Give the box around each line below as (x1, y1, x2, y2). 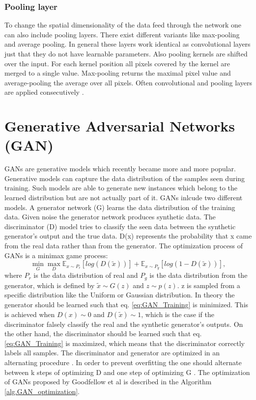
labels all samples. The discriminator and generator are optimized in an (4, 347, 220, 358)
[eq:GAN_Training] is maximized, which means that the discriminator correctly (4, 338, 245, 348)
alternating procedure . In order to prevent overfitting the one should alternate (4, 357, 242, 368)
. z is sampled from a (177, 280, 240, 290)
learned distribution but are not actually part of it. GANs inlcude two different (4, 192, 243, 203)
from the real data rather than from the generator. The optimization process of (4, 240, 243, 251)
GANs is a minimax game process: (4, 250, 108, 260)
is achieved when (4, 309, 55, 319)
